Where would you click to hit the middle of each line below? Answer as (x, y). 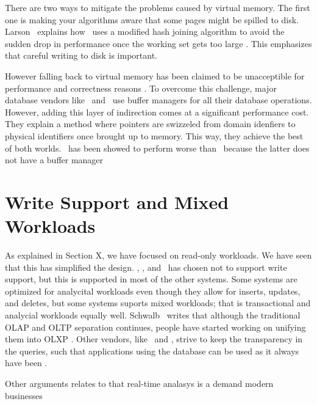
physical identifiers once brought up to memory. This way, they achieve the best (154, 135)
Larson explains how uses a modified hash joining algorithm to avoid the (145, 31)
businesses (24, 395)
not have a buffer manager (54, 160)
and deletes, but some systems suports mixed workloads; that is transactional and (158, 303)
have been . (26, 363)
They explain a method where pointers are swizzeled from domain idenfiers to (150, 124)
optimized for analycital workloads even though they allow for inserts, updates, (153, 291)
